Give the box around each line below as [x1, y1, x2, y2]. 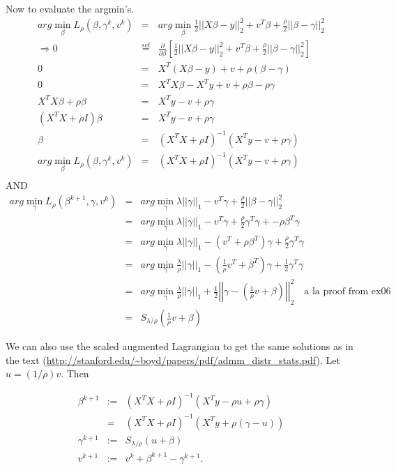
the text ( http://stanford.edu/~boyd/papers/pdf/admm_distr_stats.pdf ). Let [6, 352, 340, 367]
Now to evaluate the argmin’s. [6, 1, 135, 15]
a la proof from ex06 [304, 287, 391, 297]
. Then [61, 366, 89, 381]
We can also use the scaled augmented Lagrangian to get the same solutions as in [6, 339, 353, 354]
